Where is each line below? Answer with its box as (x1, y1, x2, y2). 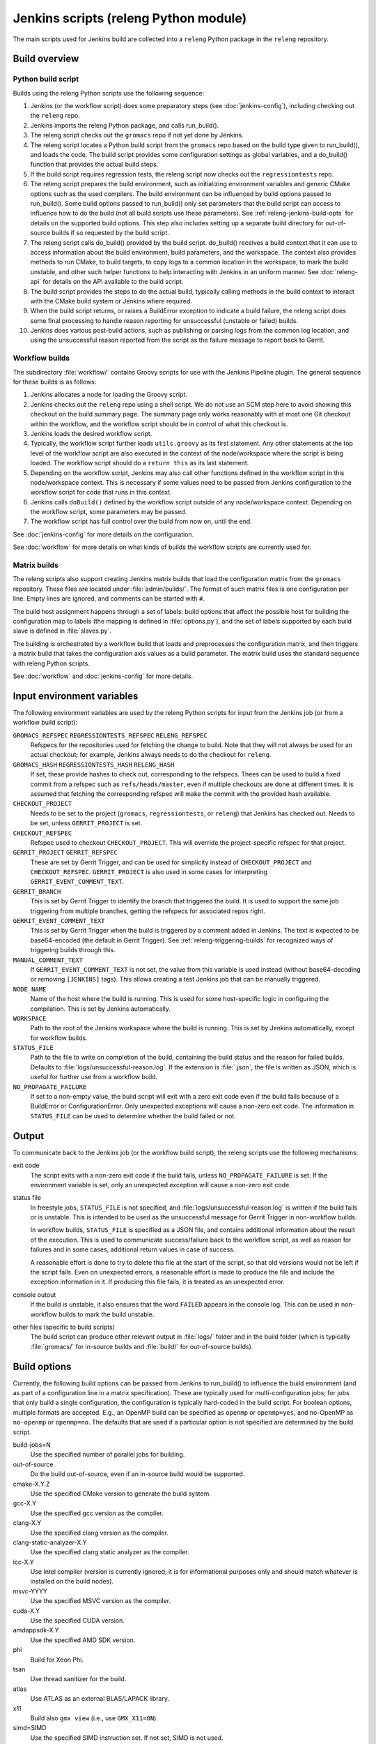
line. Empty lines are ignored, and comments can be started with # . (13, 594, 205, 603)
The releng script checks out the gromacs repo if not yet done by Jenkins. (30, 131, 244, 140)
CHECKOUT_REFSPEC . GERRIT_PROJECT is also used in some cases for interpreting (30, 868, 268, 876)
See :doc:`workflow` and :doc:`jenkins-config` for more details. (13, 672, 194, 680)
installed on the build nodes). (30, 1577, 114, 1586)
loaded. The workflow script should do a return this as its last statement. (30, 459, 249, 467)
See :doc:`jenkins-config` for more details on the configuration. (13, 530, 194, 539)
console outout (13, 1291, 56, 1299)
